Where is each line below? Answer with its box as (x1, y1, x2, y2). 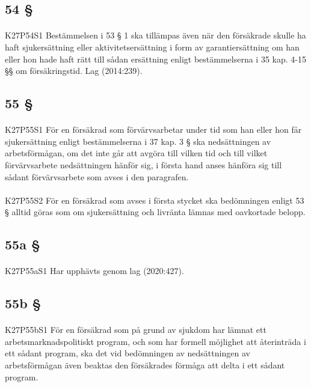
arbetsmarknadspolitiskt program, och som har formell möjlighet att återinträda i (5, 335, 306, 347)
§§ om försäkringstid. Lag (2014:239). (5, 64, 143, 77)
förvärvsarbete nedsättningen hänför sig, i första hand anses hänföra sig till (5, 158, 282, 171)
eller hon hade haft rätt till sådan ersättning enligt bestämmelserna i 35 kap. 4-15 (5, 52, 306, 65)
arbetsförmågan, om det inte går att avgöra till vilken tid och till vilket (5, 147, 268, 159)
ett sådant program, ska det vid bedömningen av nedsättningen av (5, 347, 250, 359)
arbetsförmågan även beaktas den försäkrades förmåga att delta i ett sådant (5, 359, 285, 371)
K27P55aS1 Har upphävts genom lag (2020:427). (5, 264, 184, 277)
